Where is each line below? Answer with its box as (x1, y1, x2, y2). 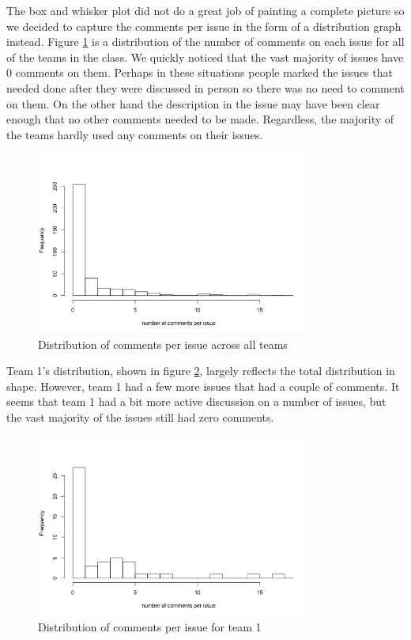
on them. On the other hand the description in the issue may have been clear (6, 95, 380, 112)
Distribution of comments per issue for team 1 (38, 619, 262, 635)
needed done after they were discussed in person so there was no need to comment (6, 79, 405, 96)
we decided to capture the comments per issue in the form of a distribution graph (6, 17, 402, 34)
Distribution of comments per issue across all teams (38, 335, 288, 352)
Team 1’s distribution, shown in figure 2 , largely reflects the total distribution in (6, 362, 395, 379)
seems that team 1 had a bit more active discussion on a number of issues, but (6, 393, 386, 410)
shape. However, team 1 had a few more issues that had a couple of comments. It (6, 377, 400, 394)
